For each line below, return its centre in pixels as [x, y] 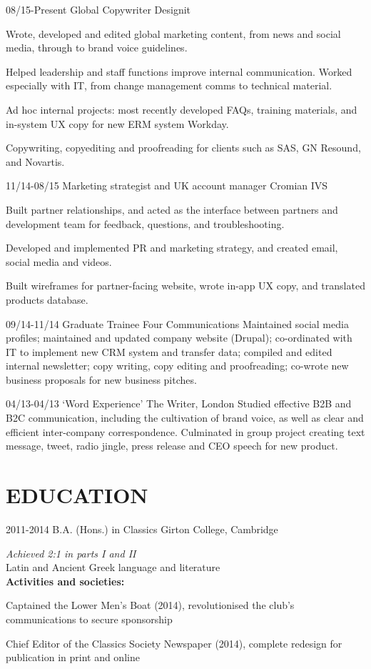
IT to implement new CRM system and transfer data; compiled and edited [169, 351]
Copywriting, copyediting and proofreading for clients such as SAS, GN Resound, [183, 148]
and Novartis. [35, 161]
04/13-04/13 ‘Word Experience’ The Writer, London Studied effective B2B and [179, 403]
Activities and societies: [65, 581]
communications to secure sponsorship [89, 619]
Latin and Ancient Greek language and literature [113, 567]
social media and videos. [59, 261]
